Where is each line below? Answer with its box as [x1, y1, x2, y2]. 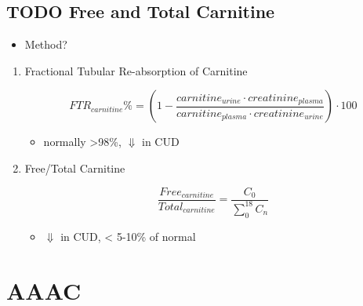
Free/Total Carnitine [24, 159, 125, 176]
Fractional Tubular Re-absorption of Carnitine [24, 62, 248, 78]
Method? [24, 36, 67, 53]
